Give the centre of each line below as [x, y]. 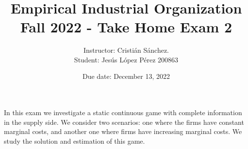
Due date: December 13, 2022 [126, 76]
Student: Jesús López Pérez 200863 [126, 59]
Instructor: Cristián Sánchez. [126, 50]
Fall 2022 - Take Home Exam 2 [126, 27]
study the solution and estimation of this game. [74, 141]
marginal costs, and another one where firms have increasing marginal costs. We [123, 131]
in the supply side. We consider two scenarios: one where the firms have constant [124, 122]
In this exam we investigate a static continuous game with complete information [123, 112]
